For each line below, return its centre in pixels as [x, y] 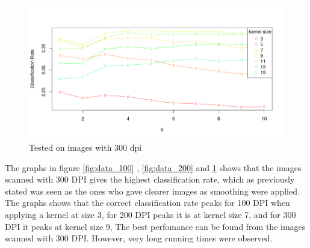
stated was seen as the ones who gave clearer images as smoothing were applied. [152, 191]
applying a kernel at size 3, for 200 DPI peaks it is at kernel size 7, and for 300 [150, 214]
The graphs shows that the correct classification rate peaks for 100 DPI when [147, 203]
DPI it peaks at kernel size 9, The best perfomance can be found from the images [155, 226]
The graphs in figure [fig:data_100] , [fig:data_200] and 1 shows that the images [153, 167]
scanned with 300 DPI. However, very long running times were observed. [139, 238]
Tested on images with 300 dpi [85, 147]
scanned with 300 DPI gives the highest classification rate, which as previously [150, 179]
